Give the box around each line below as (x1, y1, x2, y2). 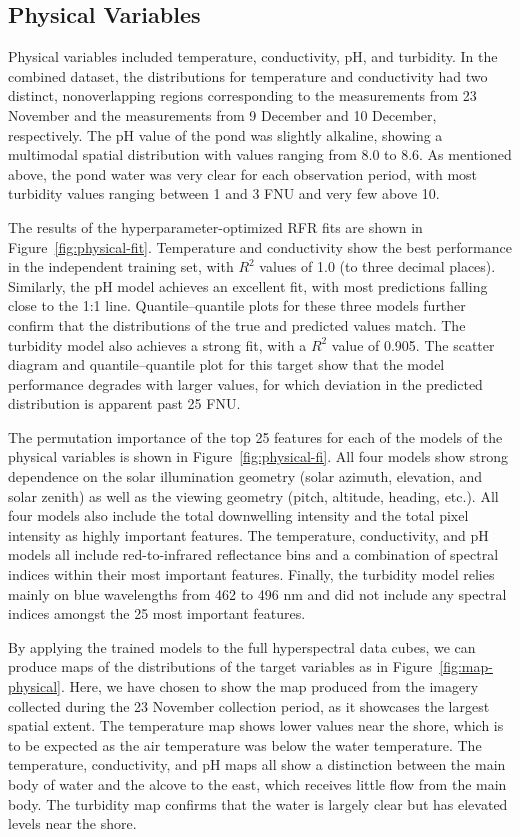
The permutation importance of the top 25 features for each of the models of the (8, 426, 503, 447)
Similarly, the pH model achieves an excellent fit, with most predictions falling (8, 275, 488, 296)
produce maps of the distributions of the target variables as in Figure (8, 656, 433, 677)
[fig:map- (439, 656, 493, 677)
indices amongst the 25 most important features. (8, 603, 306, 624)
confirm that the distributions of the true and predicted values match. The (8, 314, 466, 335)
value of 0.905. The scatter (331, 334, 495, 355)
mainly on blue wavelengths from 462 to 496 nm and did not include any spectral (8, 583, 507, 604)
